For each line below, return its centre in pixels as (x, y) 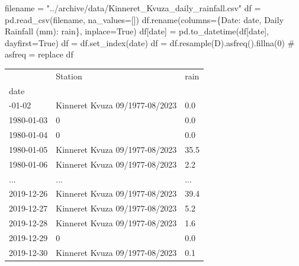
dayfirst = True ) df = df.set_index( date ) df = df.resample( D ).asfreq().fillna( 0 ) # (150, 42)
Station (69, 76)
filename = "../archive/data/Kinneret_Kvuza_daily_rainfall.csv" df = (133, 8)
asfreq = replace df (39, 54)
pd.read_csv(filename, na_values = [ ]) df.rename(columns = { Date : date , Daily (144, 19)
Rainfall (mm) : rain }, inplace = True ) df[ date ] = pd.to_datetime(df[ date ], (137, 31)
